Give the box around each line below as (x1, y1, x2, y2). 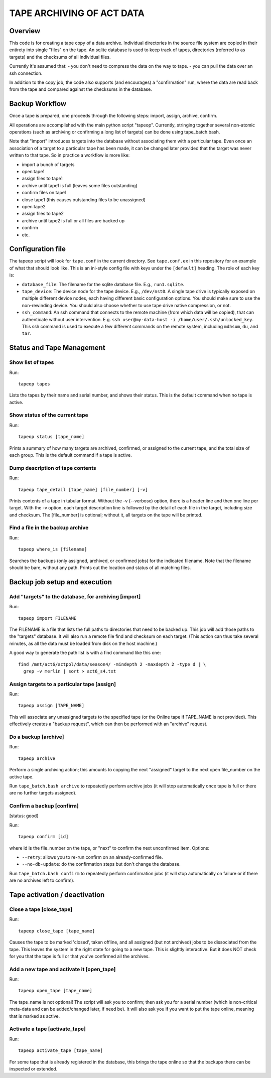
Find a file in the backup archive (9, 524, 89, 531)
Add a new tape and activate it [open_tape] (9, 966, 116, 973)
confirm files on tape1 (22, 190, 67, 196)
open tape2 (22, 204, 46, 209)
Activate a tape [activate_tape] (9, 1025, 86, 1032)
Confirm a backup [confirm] (9, 802, 79, 810)
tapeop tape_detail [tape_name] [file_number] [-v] (18, 487, 148, 492)
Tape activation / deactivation (9, 891, 105, 899)
